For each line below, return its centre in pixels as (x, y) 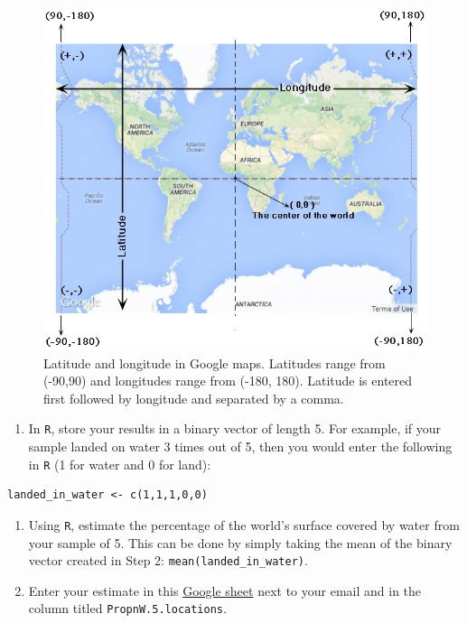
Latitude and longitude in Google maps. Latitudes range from (215, 363)
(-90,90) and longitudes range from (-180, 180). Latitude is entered (228, 381)
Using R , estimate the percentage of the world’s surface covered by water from (244, 524)
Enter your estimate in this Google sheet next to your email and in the (225, 590)
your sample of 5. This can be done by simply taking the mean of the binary (240, 542)
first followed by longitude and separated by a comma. (194, 398)
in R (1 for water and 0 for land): (120, 464)
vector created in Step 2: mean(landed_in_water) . (168, 560)
